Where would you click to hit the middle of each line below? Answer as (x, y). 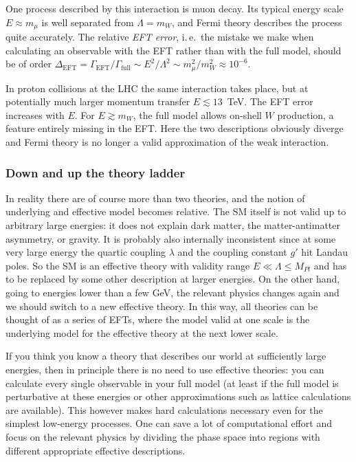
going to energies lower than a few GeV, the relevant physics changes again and (173, 293)
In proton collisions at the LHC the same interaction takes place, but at (157, 88)
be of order (29, 64)
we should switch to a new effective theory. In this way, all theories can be (162, 306)
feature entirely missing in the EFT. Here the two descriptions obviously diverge (175, 128)
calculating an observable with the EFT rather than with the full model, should (174, 50)
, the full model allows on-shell (197, 114)
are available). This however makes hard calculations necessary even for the (164, 409)
